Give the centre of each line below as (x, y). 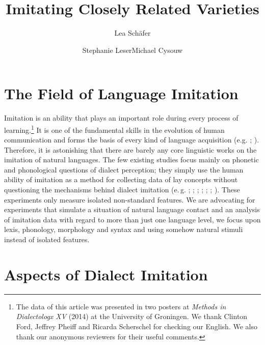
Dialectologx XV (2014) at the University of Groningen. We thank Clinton (132, 316)
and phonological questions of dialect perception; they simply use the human (124, 169)
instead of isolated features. (47, 239)
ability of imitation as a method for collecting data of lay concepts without (121, 179)
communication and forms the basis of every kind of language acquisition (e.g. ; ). (132, 140)
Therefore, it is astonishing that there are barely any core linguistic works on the (130, 149)
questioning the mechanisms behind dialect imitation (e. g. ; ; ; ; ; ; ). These (122, 190)
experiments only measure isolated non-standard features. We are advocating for (130, 199)
